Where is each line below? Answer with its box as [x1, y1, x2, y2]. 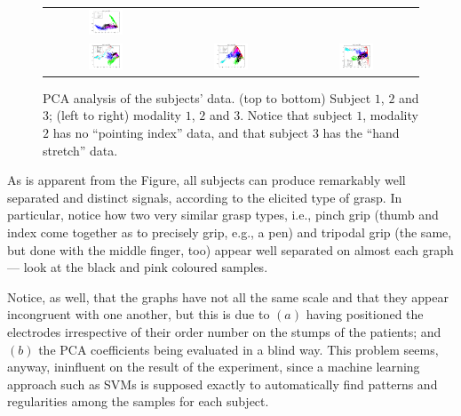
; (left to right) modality [49, 106, 182, 124]
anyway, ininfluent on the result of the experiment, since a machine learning [7, 357, 420, 376]
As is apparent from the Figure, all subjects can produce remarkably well [7, 171, 406, 189]
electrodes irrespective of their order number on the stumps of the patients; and [7, 322, 441, 340]
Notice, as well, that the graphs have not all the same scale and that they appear [7, 287, 449, 306]
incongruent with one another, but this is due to [7, 305, 270, 324]
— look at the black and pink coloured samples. [7, 258, 268, 276]
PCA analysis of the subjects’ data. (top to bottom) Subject [43, 88, 371, 107]
